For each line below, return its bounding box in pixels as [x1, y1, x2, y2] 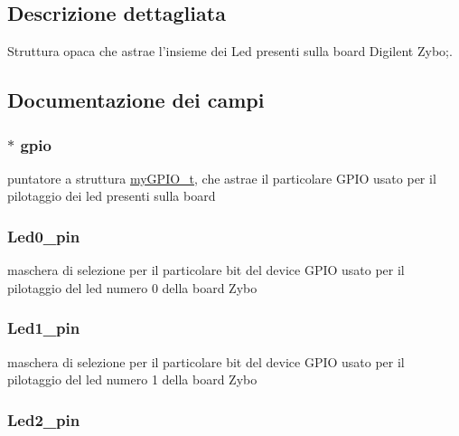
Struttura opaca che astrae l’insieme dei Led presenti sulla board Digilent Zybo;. [7, 42, 453, 61]
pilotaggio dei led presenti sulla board [7, 186, 216, 205]
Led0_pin [7, 224, 80, 247]
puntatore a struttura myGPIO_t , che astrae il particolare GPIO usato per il [7, 168, 436, 187]
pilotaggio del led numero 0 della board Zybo [7, 278, 258, 297]
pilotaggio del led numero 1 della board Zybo [7, 370, 258, 389]
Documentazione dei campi [7, 86, 265, 114]
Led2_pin [7, 408, 80, 431]
